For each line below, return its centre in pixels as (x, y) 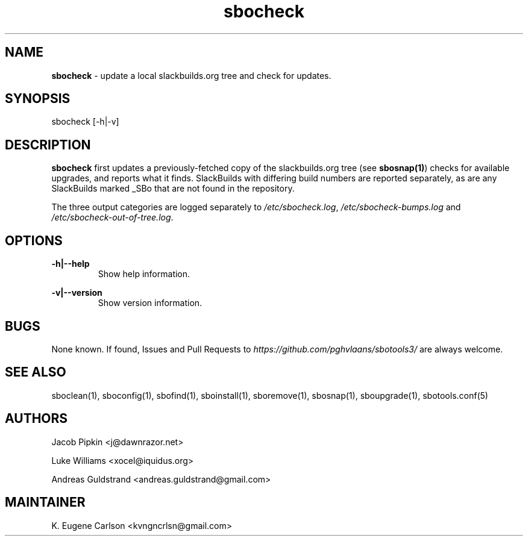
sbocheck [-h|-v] (85, 122)
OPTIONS (34, 240)
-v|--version (77, 293)
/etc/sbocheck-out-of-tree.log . (112, 217)
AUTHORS (36, 419)
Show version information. (150, 303)
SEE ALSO (36, 372)
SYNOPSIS (38, 99)
